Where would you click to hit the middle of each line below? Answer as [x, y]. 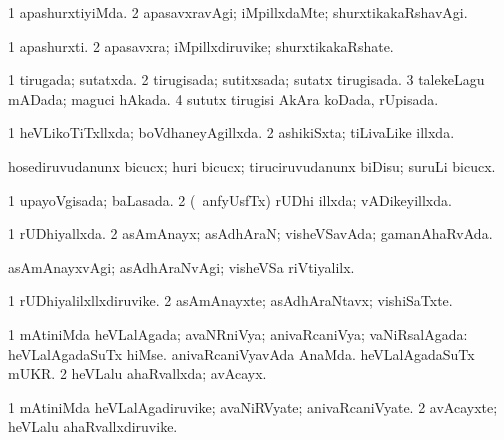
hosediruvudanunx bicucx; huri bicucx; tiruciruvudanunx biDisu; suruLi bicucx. [252, 165]
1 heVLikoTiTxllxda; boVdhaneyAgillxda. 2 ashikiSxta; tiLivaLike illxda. [231, 132]
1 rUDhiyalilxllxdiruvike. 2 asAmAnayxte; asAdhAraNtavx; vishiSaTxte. [230, 300]
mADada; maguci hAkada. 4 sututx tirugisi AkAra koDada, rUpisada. [223, 98]
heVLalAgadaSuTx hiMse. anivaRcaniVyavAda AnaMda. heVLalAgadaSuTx [241, 353]
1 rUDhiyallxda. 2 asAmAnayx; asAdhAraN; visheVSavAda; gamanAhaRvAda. [250, 233]
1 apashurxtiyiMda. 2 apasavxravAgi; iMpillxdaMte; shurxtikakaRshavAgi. [238, 12]
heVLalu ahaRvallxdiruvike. [93, 426]
